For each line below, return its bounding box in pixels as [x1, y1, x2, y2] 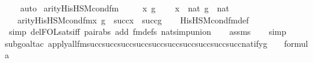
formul [284, 37, 308, 49]
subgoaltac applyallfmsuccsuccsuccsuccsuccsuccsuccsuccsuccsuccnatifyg [5, 37, 267, 49]
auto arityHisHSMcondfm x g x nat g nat [20, 2, 229, 14]
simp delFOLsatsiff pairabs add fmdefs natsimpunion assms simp [8, 25, 287, 38]
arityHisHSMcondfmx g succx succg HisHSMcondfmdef [17, 13, 249, 26]
